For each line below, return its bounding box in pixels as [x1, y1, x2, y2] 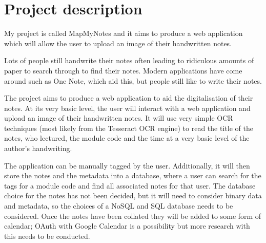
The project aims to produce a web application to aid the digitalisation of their [4, 92, 253, 103]
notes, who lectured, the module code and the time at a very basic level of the [4, 133, 250, 143]
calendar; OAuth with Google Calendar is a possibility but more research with [4, 220, 250, 231]
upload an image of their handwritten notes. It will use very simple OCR [4, 113, 233, 123]
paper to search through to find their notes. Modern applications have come [4, 65, 242, 76]
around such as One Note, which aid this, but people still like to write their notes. [4, 75, 262, 86]
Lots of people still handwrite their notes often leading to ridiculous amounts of [4, 55, 254, 66]
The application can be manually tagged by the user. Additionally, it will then [4, 160, 250, 171]
